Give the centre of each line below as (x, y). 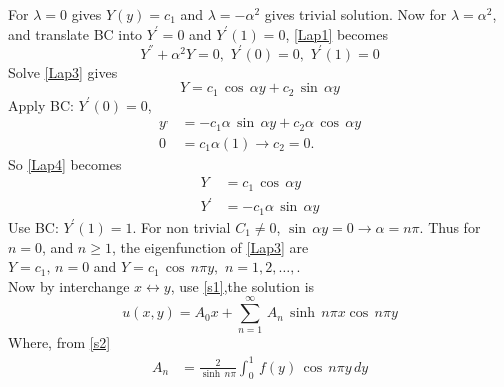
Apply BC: (41, 104)
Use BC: (33, 226)
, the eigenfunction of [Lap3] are (210, 246)
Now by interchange (69, 285)
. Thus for (450, 226)
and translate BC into (75, 33)
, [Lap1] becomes (336, 33)
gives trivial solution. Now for (355, 14)
